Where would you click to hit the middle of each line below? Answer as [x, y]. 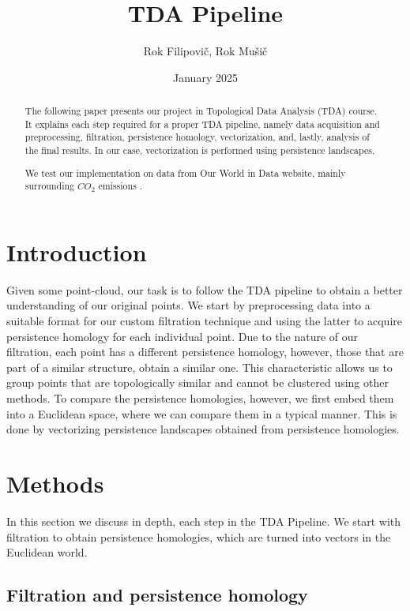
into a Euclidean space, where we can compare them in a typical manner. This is [202, 413]
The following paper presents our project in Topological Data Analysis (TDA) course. [201, 111]
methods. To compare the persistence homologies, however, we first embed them [200, 398]
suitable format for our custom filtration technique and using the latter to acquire [205, 321]
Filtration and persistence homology [157, 595]
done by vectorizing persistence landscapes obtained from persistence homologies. [203, 429]
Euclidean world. [47, 552]
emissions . [120, 186]
